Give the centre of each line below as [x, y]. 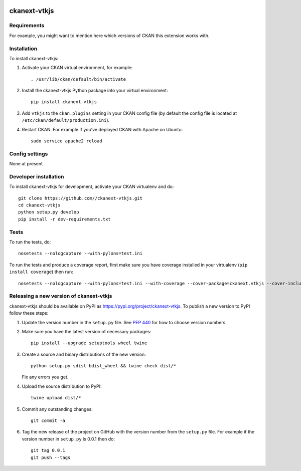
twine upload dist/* [56, 398]
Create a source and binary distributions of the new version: [84, 354]
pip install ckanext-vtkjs [64, 102]
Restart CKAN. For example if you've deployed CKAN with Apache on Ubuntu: [102, 129]
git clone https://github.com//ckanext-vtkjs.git [81, 198]
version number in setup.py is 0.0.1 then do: [68, 439]
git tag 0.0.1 [48, 450]
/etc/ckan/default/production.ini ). [66, 120]
